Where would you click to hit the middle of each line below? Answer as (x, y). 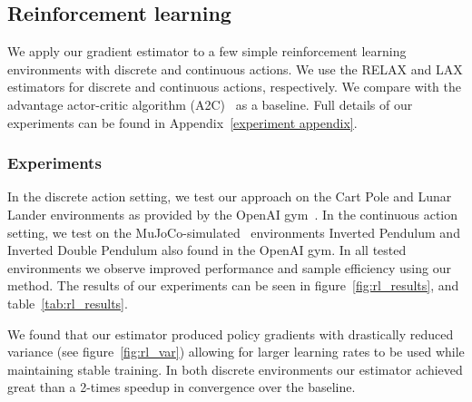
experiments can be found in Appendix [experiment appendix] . (182, 122)
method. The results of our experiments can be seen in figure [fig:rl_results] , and (233, 285)
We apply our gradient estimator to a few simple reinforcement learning (207, 51)
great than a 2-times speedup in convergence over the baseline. (182, 387)
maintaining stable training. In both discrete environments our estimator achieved (235, 369)
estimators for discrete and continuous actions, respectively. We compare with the (234, 87)
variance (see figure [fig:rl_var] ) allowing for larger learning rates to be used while (236, 352)
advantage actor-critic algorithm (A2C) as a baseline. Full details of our (210, 104)
